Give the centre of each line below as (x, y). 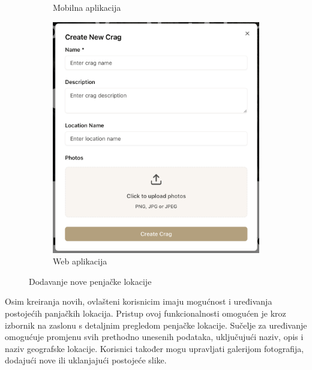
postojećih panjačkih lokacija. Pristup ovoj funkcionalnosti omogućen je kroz (145, 313)
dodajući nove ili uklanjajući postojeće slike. (86, 360)
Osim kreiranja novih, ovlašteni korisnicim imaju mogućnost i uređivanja (139, 301)
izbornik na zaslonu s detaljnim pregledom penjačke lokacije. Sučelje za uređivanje (156, 325)
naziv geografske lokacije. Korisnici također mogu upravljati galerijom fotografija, (154, 348)
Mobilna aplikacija (87, 7)
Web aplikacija (80, 261)
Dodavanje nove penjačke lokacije (90, 281)
